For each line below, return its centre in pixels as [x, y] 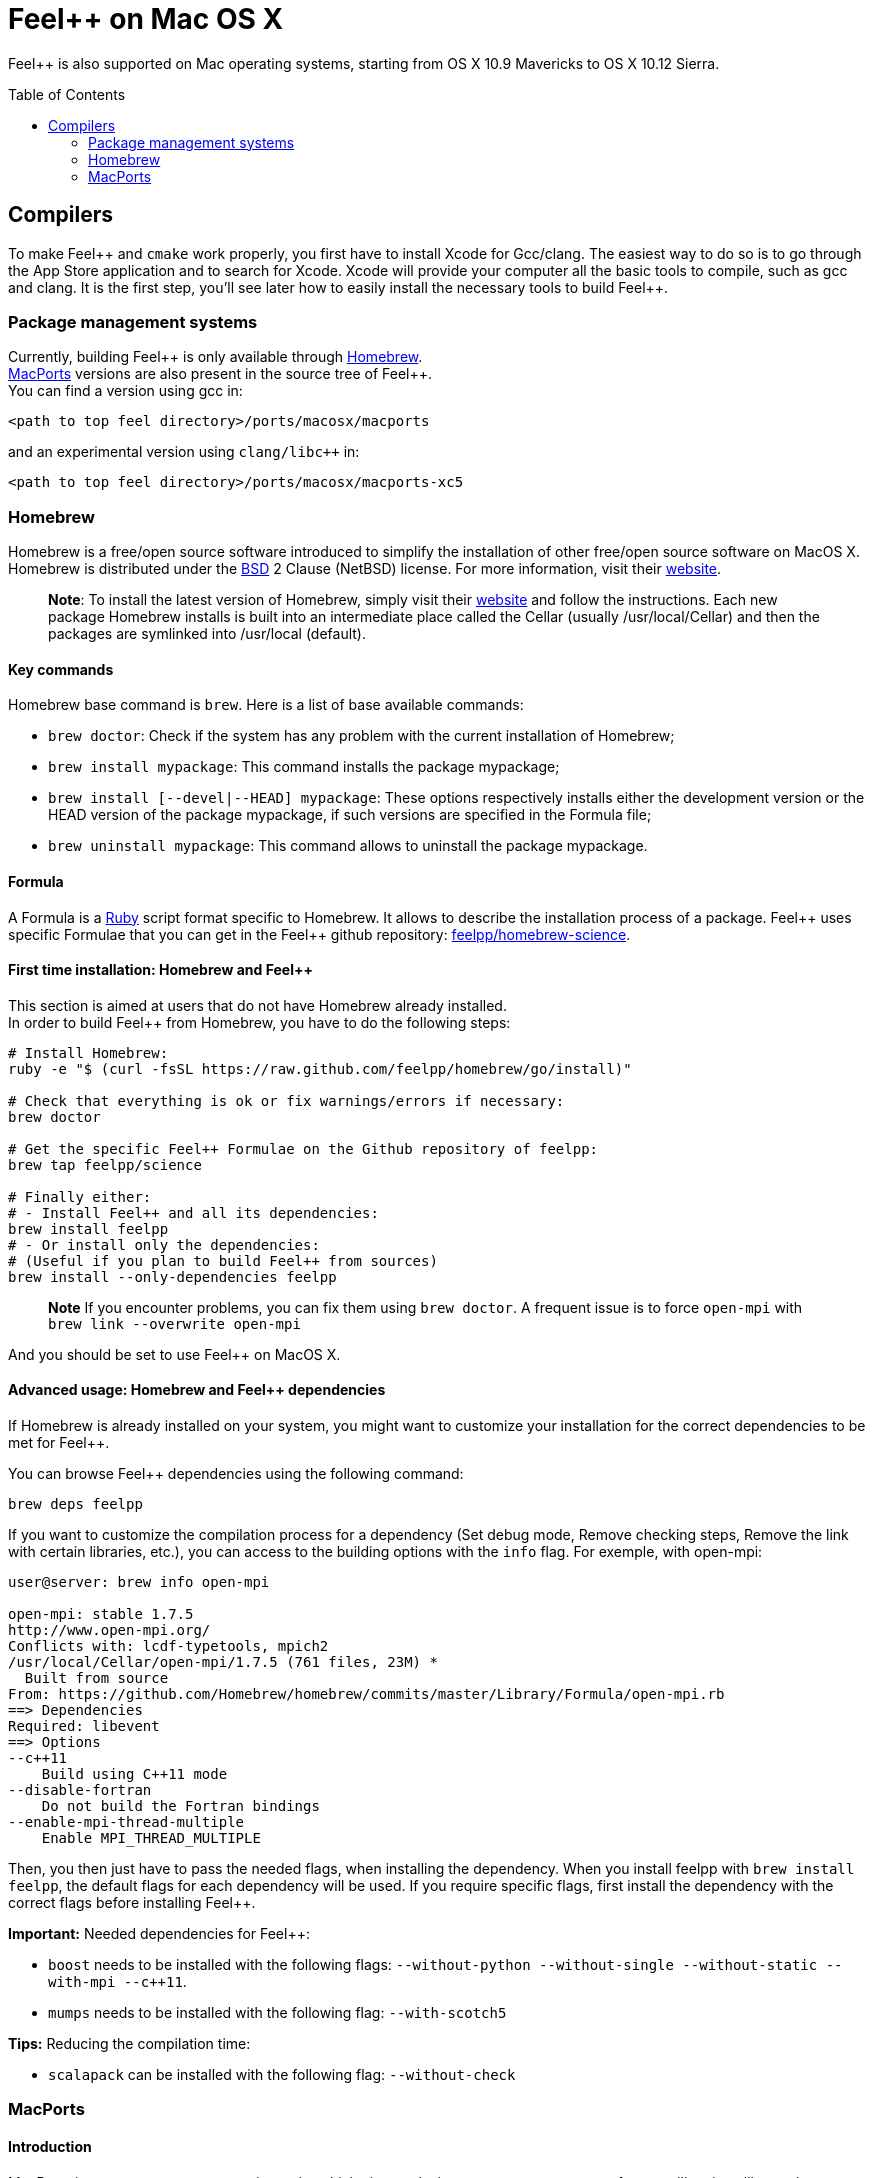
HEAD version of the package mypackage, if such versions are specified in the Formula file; [350, 815]
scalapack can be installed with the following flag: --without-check [282, 2074]
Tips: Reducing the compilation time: [129, 2043]
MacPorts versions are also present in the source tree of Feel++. [220, 374]
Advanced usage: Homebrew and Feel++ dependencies [197, 1390]
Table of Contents [67, 94]
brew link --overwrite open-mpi [174, 1323]
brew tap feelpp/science [105, 1164]
